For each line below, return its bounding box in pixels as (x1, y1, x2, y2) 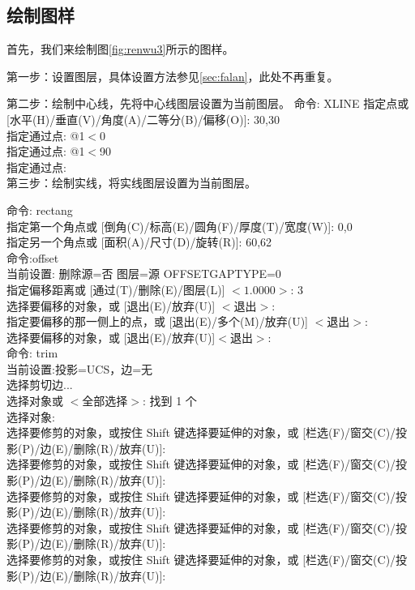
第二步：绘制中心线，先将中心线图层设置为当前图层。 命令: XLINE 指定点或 (6, 95, 409, 112)
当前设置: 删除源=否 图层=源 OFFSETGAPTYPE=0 (6, 265, 281, 282)
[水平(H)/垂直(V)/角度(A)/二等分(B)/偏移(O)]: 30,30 (6, 110, 280, 127)
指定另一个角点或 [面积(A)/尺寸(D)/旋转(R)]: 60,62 (6, 233, 272, 250)
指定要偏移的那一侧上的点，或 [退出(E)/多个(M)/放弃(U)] (6, 313, 308, 330)
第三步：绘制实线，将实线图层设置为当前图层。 (6, 174, 256, 191)
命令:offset (6, 249, 59, 266)
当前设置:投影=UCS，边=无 (6, 360, 153, 377)
